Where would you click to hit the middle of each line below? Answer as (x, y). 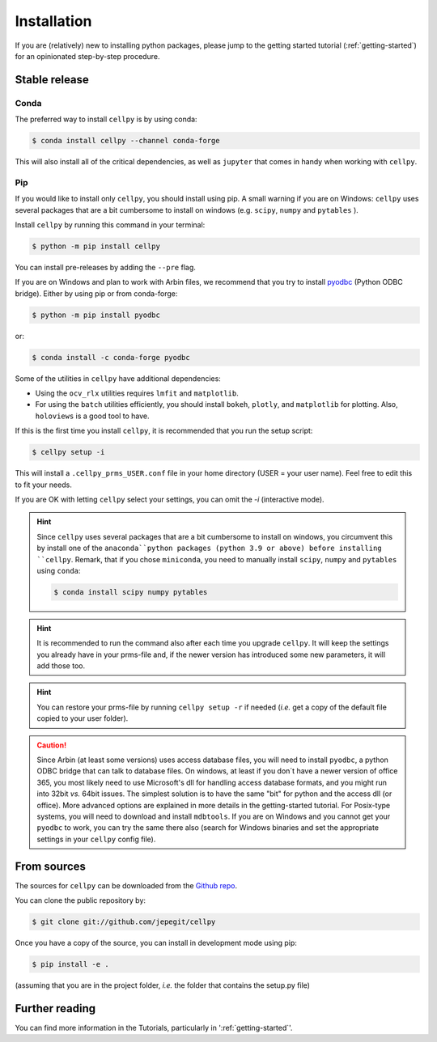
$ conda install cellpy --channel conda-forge (126, 141)
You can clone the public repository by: (80, 900)
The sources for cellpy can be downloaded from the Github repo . (126, 885)
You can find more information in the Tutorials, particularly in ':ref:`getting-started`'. (154, 1027)
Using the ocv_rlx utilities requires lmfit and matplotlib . (137, 393)
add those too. (61, 666)
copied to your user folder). (83, 718)
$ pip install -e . (70, 964)
